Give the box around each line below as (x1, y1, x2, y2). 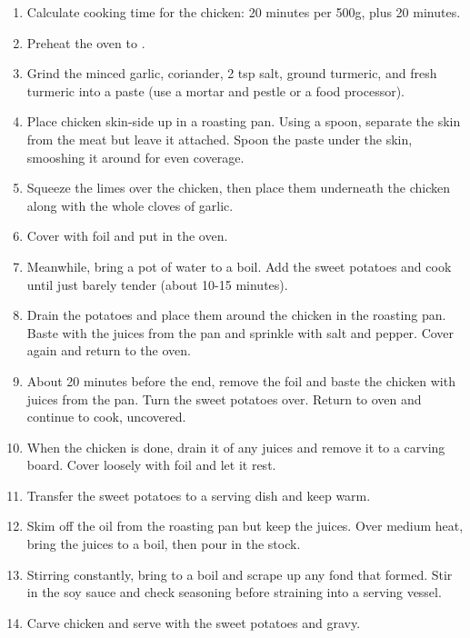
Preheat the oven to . (26, 33, 145, 52)
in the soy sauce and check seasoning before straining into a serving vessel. (26, 583, 442, 602)
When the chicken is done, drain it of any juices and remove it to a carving (26, 437, 445, 456)
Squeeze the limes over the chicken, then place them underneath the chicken (26, 178, 451, 197)
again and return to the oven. (26, 341, 191, 360)
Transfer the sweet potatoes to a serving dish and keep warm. (26, 485, 371, 504)
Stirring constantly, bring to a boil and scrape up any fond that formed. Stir (26, 564, 453, 583)
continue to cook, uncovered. (26, 407, 186, 426)
